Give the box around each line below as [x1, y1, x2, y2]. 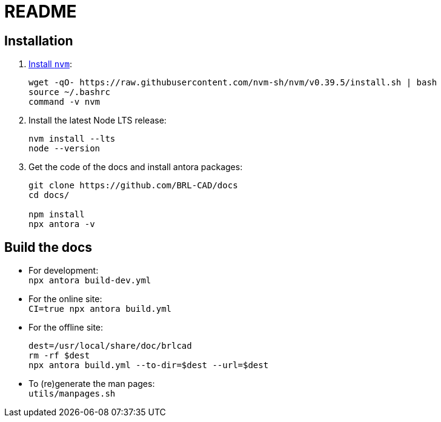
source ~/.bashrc [28, 87, 110, 97]
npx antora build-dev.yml [28, 275, 151, 286]
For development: [28, 265, 99, 276]
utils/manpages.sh [28, 389, 116, 399]
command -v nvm [28, 97, 101, 107]
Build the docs [4, 239, 93, 255]
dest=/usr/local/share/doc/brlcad [28, 341, 192, 351]
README [4, 1, 77, 22]
